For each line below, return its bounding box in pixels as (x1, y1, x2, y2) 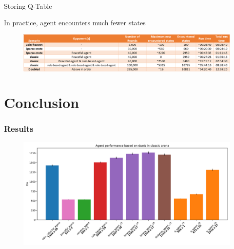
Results (4, 123, 34, 135)
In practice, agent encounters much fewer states (4, 17, 146, 27)
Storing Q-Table (4, 1, 52, 11)
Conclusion (4, 92, 79, 112)
